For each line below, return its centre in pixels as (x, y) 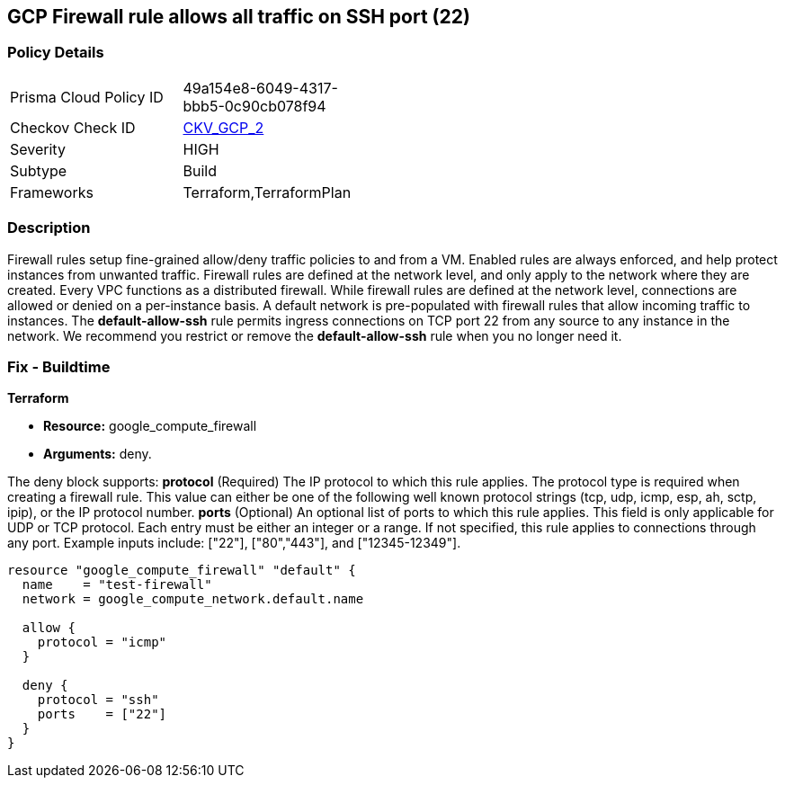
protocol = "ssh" (98, 700)
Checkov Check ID (73, 127)
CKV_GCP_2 (223, 127)
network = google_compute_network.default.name (193, 599)
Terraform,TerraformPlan (267, 192)
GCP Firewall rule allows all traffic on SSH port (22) (239, 17)
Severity (38, 149)
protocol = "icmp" (102, 642)
